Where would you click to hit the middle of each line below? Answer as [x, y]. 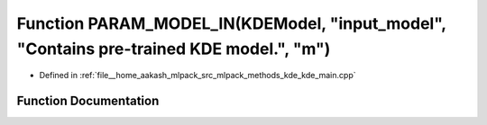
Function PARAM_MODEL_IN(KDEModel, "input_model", [231, 23]
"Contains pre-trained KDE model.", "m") [174, 49]
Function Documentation [88, 101]
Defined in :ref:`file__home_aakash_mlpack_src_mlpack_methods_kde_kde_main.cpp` [198, 76]
